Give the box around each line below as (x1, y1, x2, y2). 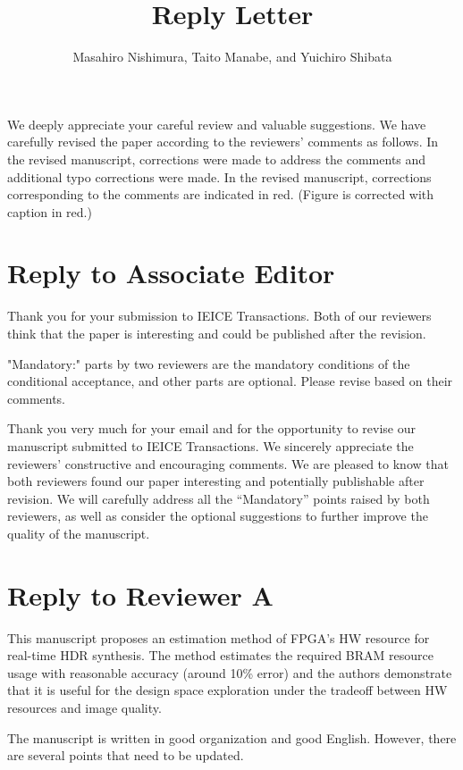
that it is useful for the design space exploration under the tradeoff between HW (7, 681, 448, 699)
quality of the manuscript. (7, 523, 150, 542)
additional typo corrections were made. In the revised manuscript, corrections (7, 167, 432, 186)
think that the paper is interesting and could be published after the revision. (7, 324, 426, 342)
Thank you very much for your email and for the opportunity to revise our (7, 419, 416, 438)
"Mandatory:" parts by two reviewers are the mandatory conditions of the (7, 354, 410, 372)
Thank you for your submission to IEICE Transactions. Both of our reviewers (7, 306, 432, 325)
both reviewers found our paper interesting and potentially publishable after (7, 472, 425, 490)
